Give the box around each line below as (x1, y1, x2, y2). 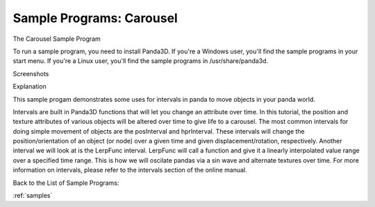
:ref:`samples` (12, 191, 53, 200)
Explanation (12, 82, 47, 91)
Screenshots (12, 69, 49, 78)
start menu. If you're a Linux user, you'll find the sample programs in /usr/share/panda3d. (12, 57, 269, 65)
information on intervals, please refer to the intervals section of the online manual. (12, 166, 247, 174)
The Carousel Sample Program (12, 35, 101, 43)
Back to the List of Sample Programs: (12, 179, 119, 187)
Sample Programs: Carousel (12, 10, 178, 26)
